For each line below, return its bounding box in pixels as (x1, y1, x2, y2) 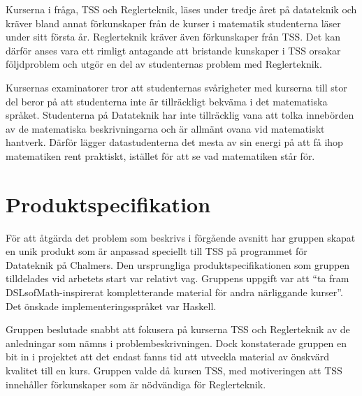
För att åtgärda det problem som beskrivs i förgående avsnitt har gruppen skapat (6, 230, 356, 244)
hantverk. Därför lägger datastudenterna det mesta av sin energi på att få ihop (6, 135, 343, 149)
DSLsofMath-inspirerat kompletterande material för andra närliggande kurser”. (6, 285, 343, 300)
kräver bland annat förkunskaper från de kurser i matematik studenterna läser (6, 15, 341, 30)
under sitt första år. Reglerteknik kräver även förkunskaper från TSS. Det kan (6, 29, 340, 44)
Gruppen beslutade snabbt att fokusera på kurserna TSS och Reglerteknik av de (6, 322, 350, 337)
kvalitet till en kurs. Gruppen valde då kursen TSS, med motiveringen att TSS (6, 363, 342, 377)
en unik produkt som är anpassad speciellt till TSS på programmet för (6, 244, 307, 258)
